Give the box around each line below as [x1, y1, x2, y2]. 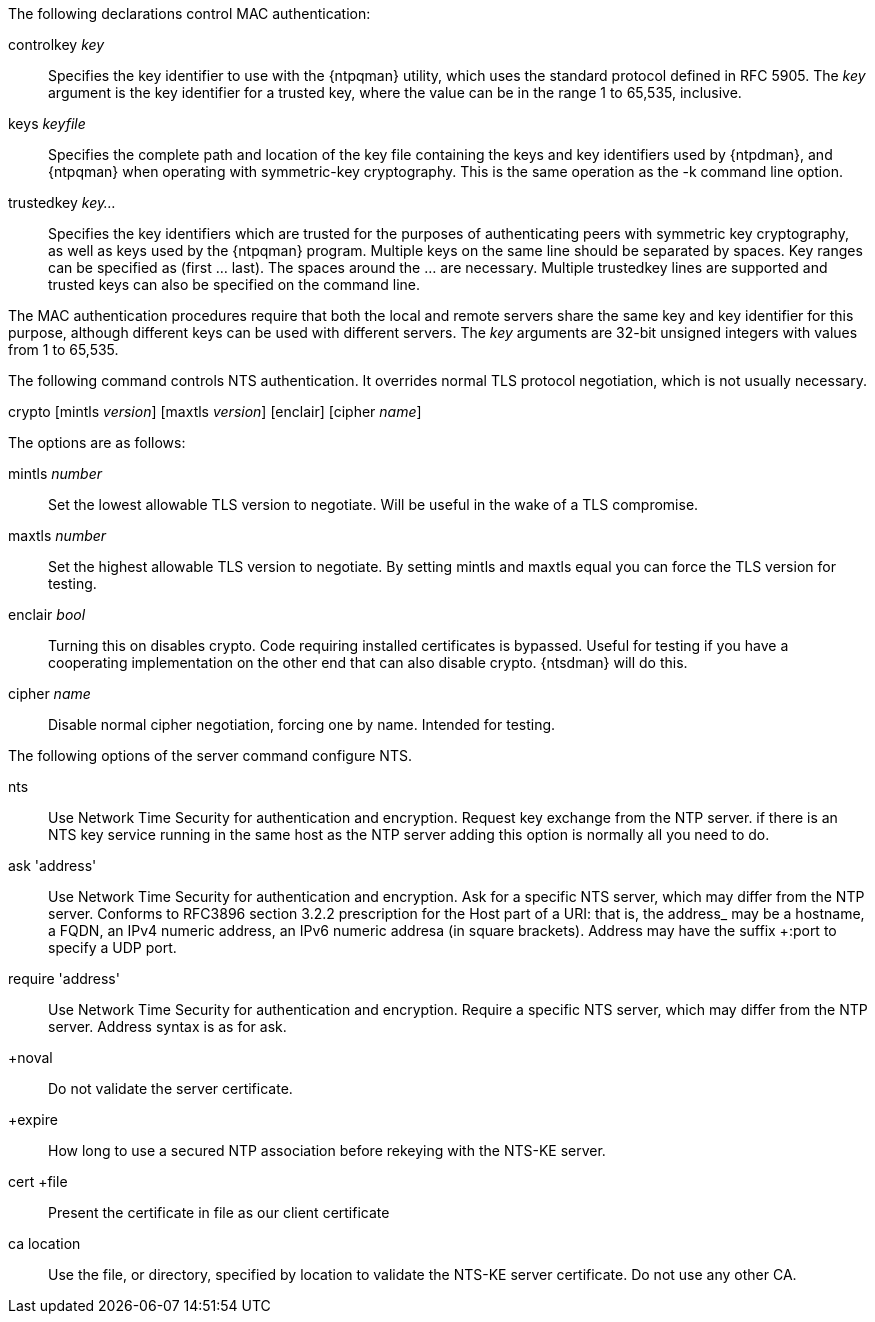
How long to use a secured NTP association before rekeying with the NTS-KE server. [48, 1142, 606, 1159]
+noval [8, 1049, 53, 1066]
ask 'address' [8, 857, 97, 874]
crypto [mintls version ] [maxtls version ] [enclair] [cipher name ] [8, 403, 422, 420]
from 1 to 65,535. [8, 341, 119, 358]
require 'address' [8, 970, 120, 987]
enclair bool [8, 606, 86, 623]
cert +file [8, 1173, 68, 1190]
